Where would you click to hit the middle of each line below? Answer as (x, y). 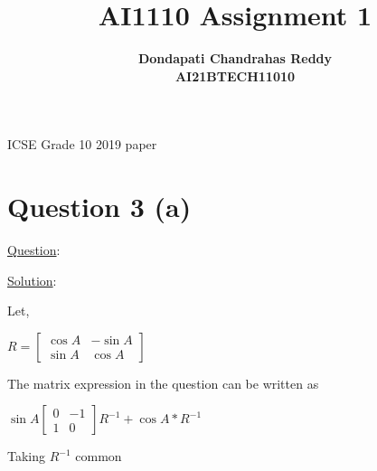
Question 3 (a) (99, 207)
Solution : (32, 280)
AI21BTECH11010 (235, 75)
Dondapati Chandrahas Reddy (235, 58)
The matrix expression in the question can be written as (163, 383)
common (99, 456)
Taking (27, 456)
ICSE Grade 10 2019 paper (82, 144)
